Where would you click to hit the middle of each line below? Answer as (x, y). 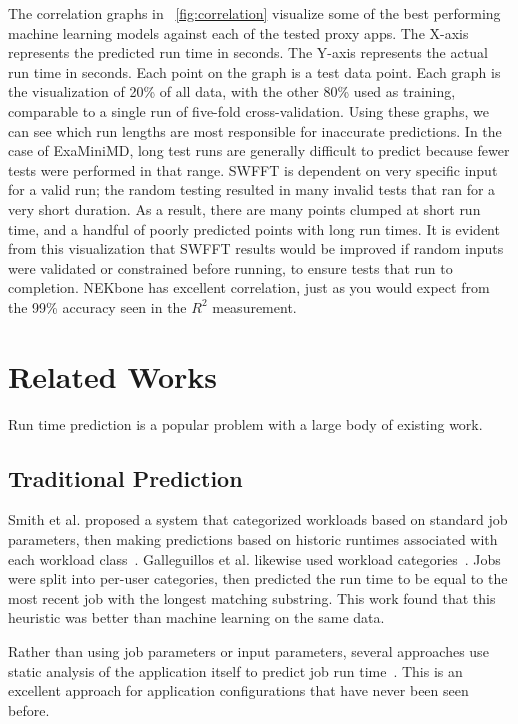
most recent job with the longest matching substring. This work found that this (252, 597)
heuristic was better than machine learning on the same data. (196, 617)
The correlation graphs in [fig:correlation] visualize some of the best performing (254, 13)
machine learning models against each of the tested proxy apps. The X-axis (238, 32)
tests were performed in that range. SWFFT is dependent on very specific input (253, 169)
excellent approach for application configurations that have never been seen (238, 690)
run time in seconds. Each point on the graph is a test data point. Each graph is (254, 71)
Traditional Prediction (125, 477)
